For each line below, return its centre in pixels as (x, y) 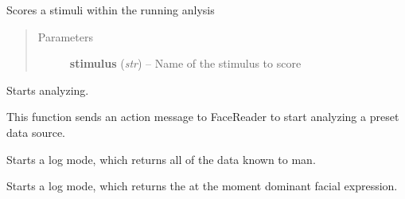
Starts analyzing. (48, 90)
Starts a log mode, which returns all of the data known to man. (161, 159)
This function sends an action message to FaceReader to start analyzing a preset (203, 117)
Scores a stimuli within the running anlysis (111, 10)
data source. (36, 132)
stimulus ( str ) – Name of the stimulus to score (185, 63)
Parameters (65, 36)
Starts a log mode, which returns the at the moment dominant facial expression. (202, 186)
